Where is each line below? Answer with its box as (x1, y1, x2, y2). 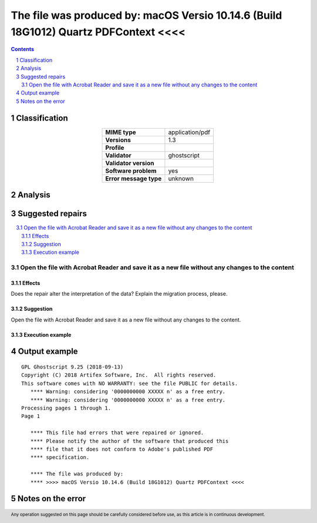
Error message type (105, 174, 162, 182)
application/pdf (168, 128, 211, 136)
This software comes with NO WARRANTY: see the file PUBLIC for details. (21, 380, 238, 387)
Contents (11, 46, 35, 53)
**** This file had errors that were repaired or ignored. (30, 430, 204, 436)
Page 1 (21, 413, 41, 420)
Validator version (105, 159, 154, 167)
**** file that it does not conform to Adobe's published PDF (30, 445, 214, 452)
